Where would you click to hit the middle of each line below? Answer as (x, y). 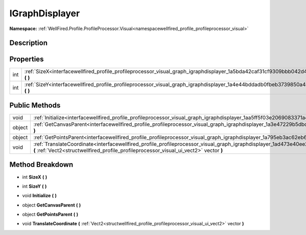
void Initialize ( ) (40, 196)
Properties (27, 59)
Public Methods (35, 105)
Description (29, 43)
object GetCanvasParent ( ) (52, 205)
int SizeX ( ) (35, 177)
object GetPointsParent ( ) (50, 215)
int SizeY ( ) (34, 186)
